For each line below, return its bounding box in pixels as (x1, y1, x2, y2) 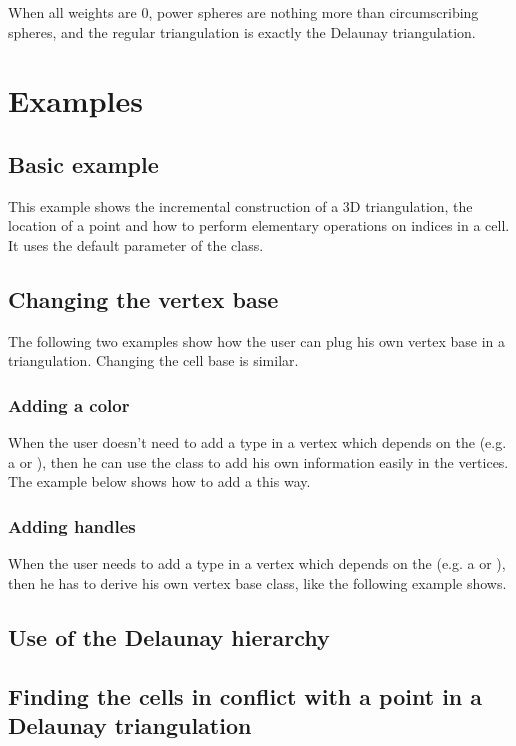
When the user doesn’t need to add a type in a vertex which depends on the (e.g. (8, 432, 507, 453)
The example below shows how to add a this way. (8, 471, 311, 492)
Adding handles (8, 513, 136, 538)
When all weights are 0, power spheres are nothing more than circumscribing (8, 2, 479, 22)
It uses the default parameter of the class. (8, 234, 264, 255)
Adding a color (8, 392, 130, 417)
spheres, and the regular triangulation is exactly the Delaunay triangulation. (8, 21, 476, 42)
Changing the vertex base (8, 283, 279, 314)
